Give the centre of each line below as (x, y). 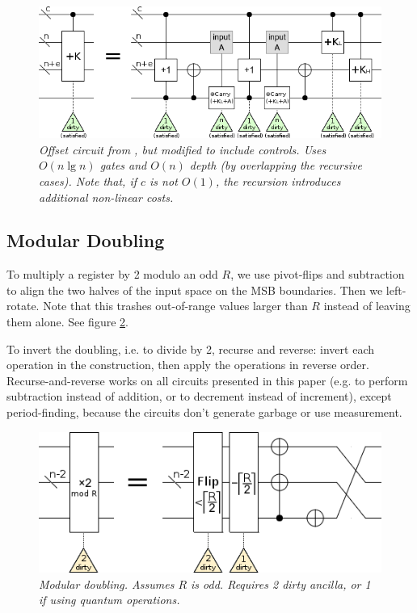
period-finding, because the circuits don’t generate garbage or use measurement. (204, 412)
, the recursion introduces (278, 181)
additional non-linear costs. (106, 197)
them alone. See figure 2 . (67, 322)
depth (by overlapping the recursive (276, 165)
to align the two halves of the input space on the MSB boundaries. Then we (195, 290)
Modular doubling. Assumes (107, 584)
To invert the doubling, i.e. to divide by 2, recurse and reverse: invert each (190, 348)
